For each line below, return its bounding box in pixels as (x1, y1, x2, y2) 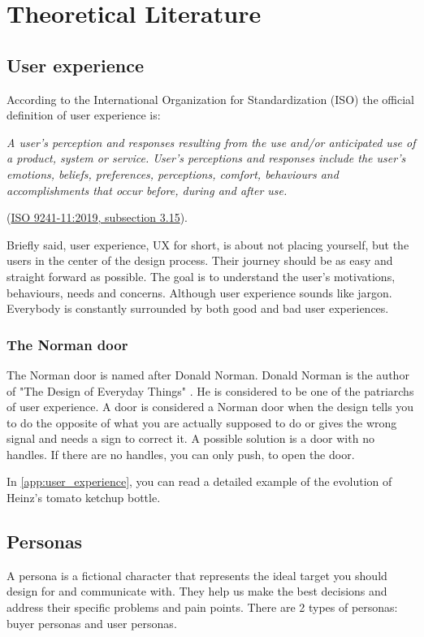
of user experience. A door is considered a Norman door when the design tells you (6, 398, 414, 415)
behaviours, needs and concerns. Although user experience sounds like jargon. (6, 284, 392, 301)
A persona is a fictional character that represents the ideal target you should (6, 566, 387, 583)
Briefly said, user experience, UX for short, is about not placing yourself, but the (6, 236, 409, 253)
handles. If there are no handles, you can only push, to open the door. (6, 445, 355, 462)
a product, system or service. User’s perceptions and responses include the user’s (6, 149, 406, 167)
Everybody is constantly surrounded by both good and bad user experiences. (6, 300, 389, 317)
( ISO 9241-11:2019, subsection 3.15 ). (6, 209, 188, 226)
